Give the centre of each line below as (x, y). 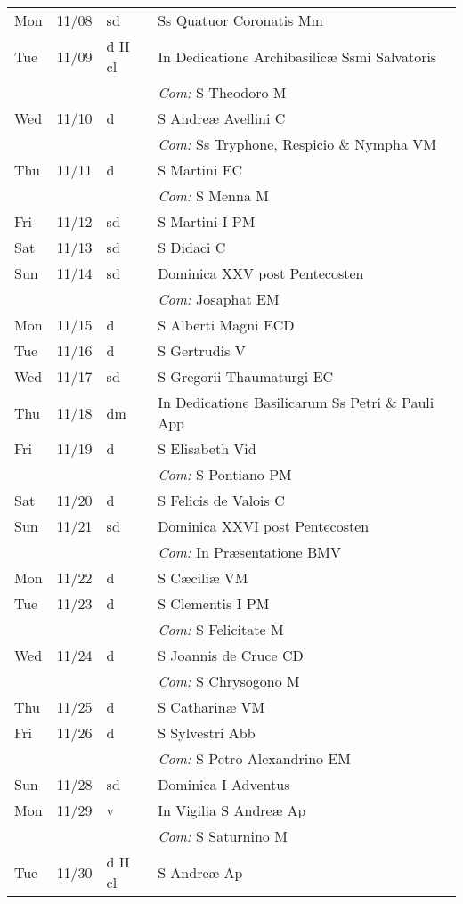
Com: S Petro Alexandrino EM (255, 758)
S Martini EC (200, 170)
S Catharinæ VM (211, 707)
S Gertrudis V (202, 350)
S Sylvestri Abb (207, 733)
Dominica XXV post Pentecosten (261, 273)
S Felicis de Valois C (221, 500)
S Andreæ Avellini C (222, 118)
